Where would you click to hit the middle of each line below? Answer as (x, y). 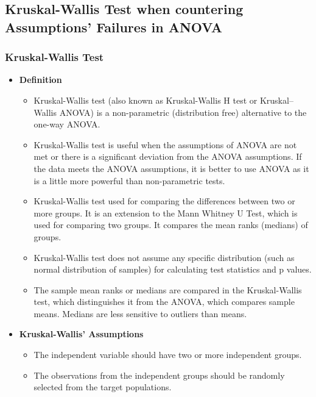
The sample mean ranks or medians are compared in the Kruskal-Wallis (168, 289)
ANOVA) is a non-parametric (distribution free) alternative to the (183, 112)
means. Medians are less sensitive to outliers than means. (140, 313)
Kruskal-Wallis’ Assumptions (81, 334)
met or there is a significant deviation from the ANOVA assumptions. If (168, 156)
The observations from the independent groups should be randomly (159, 375)
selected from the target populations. (103, 387)
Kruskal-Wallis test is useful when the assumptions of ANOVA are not (165, 144)
